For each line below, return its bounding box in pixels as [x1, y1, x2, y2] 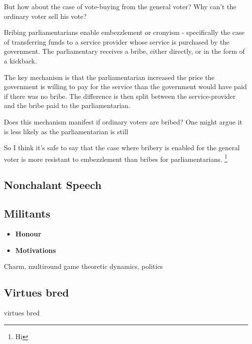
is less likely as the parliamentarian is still [4, 126, 128, 136]
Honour [15, 228, 42, 238]
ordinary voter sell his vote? [4, 11, 87, 21]
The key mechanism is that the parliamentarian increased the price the [4, 72, 215, 82]
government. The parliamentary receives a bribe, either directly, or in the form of [4, 46, 245, 56]
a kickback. [4, 55, 37, 65]
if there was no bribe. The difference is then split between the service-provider [4, 91, 236, 101]
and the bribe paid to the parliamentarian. [4, 100, 130, 110]
